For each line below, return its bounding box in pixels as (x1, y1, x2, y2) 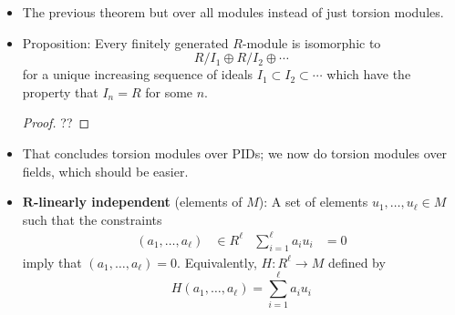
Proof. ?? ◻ (22, 113, 90, 132)
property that (22, 82, 98, 101)
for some (145, 82, 193, 101)
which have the (326, 65, 411, 84)
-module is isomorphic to (242, 33, 381, 52)
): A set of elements (258, 192, 368, 211)
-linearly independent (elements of (33, 192, 243, 211)
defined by (327, 252, 386, 271)
